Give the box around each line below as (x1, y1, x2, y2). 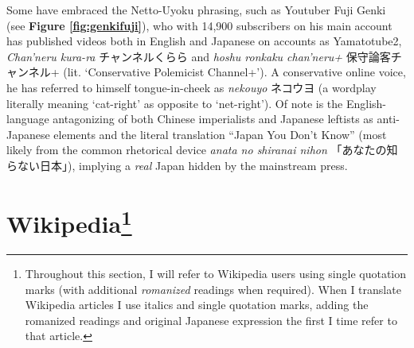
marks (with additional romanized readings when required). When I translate (25, 280, 401, 297)
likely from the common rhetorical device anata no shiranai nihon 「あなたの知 (6, 141, 398, 158)
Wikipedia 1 (6, 203, 132, 240)
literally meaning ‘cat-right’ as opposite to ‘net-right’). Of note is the (6, 95, 343, 111)
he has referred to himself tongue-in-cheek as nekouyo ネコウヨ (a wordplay (6, 79, 377, 95)
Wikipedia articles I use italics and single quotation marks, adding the (25, 296, 369, 313)
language (6, 110, 49, 127)
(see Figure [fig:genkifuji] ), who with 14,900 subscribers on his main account (6, 17, 393, 33)
